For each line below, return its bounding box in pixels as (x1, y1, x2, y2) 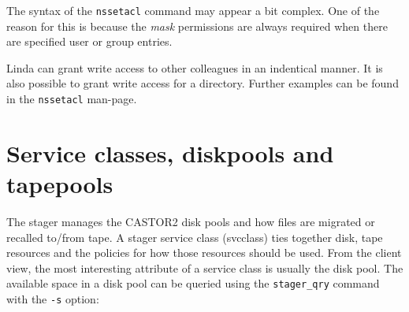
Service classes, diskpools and (6, 136, 334, 169)
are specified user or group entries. (6, 33, 173, 50)
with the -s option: (6, 291, 99, 307)
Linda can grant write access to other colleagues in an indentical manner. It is (6, 59, 383, 76)
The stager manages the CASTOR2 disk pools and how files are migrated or (6, 214, 375, 229)
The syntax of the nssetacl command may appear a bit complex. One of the (6, 2, 380, 18)
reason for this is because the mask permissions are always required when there (6, 17, 388, 34)
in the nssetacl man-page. (6, 91, 137, 107)
